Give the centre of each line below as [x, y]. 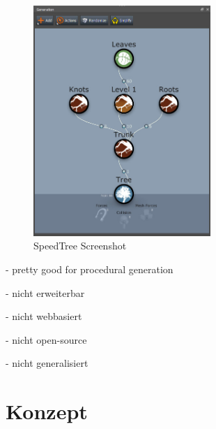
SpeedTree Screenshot [80, 246]
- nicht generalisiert [47, 363]
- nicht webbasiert [44, 316]
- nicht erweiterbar [45, 292]
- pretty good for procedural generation [90, 269]
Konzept [47, 411]
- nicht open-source [46, 339]
